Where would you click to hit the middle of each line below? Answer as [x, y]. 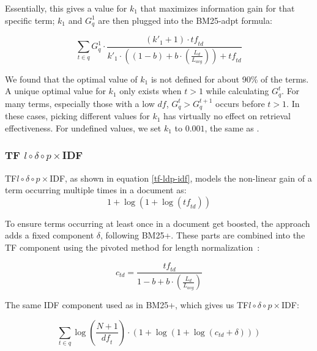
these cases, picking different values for [77, 116]
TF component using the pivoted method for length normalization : [132, 247]
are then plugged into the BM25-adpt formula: [185, 20]
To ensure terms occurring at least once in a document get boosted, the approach [158, 223]
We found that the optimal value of [71, 79]
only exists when [151, 91]
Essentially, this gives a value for [66, 8]
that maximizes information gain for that [218, 8]
